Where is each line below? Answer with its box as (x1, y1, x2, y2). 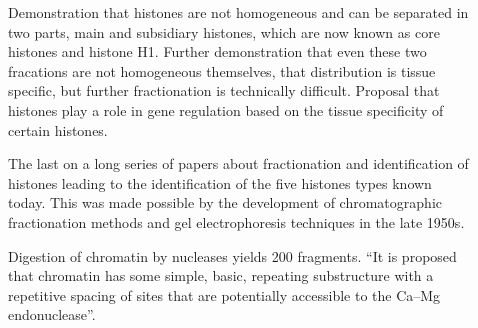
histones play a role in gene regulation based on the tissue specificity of (8, 99, 444, 120)
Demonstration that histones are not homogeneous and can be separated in (8, 2, 469, 22)
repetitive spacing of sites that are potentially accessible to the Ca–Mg (8, 284, 441, 305)
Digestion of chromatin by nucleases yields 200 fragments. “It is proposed (8, 245, 457, 266)
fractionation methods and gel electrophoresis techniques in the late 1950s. (8, 211, 465, 232)
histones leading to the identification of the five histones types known (8, 172, 432, 193)
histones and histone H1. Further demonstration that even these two (8, 41, 427, 62)
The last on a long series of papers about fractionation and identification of (8, 153, 469, 174)
